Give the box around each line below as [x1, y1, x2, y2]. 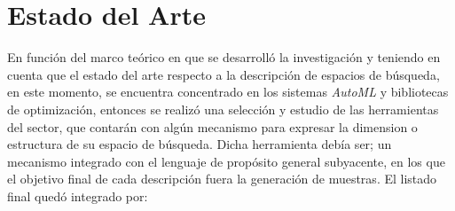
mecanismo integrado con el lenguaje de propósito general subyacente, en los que [7, 152, 445, 170]
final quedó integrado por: [7, 186, 148, 205]
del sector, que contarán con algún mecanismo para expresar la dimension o [7, 117, 418, 136]
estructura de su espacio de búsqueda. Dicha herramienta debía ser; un [7, 135, 392, 153]
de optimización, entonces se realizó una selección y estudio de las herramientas [7, 99, 439, 118]
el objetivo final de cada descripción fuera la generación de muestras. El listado [7, 169, 437, 188]
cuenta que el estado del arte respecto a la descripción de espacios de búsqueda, [7, 65, 440, 83]
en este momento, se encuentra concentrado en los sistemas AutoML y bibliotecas [7, 82, 449, 101]
